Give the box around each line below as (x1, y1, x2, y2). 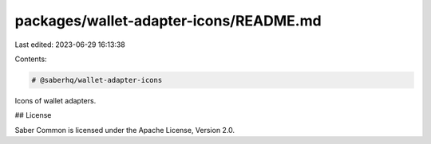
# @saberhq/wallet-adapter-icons (31, 76, 163, 84)
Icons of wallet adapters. (14, 95, 97, 105)
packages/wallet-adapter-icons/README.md (14, 12, 322, 29)
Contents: (14, 54, 47, 64)
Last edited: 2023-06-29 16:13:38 (14, 40, 125, 49)
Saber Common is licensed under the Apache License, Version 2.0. (14, 125, 235, 134)
